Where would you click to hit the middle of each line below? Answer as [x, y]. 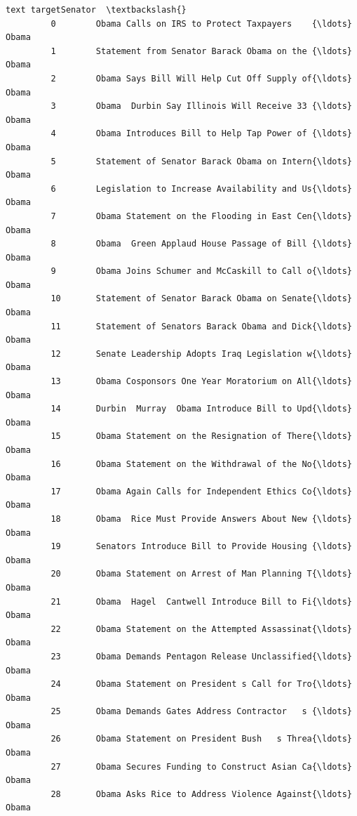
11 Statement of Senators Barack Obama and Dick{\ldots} [201, 326]
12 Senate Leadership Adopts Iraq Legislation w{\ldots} [201, 354]
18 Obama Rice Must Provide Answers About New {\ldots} [201, 519]
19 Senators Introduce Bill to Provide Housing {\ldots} [201, 547]
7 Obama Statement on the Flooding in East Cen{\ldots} [201, 216]
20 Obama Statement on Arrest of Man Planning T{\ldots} [201, 574]
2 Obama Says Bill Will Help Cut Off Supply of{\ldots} [201, 78]
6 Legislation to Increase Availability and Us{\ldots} [201, 189]
